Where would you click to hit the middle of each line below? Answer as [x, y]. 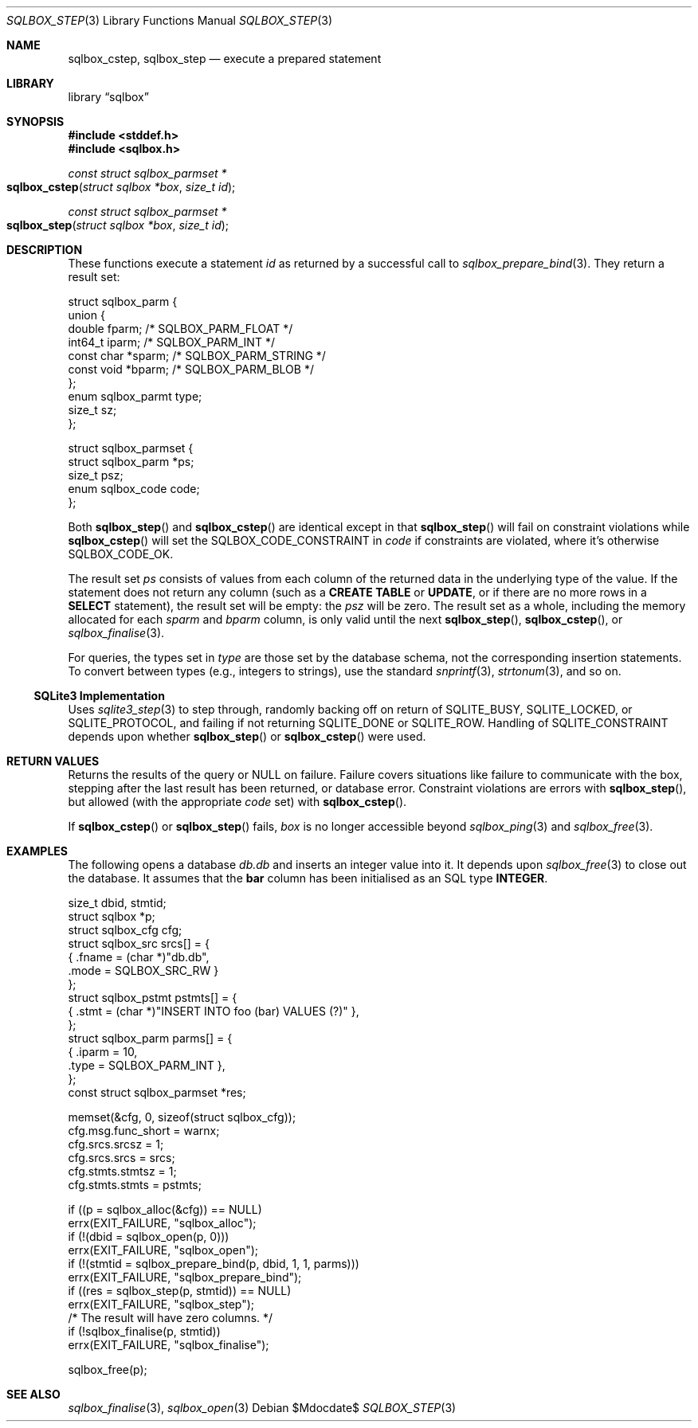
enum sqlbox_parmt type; [135, 396]
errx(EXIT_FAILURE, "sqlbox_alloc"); [162, 1223]
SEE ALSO [33, 1394]
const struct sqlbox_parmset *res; [157, 1092]
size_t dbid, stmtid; [117, 903]
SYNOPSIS [35, 121]
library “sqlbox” [108, 97]
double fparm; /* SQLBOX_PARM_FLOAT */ [180, 329]
